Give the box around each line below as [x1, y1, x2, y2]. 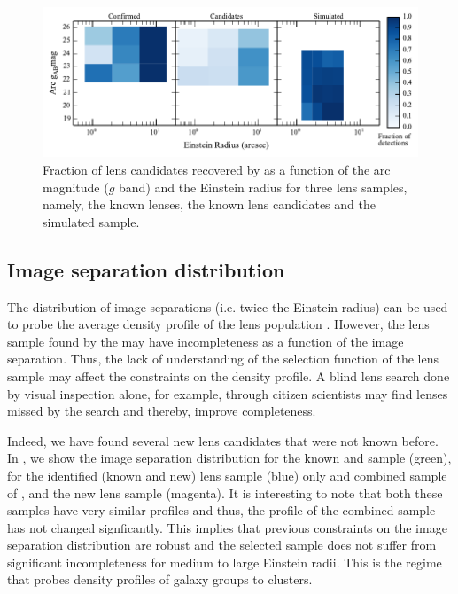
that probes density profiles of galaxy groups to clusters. [7, 570, 313, 589]
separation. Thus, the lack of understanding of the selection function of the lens [7, 349, 439, 368]
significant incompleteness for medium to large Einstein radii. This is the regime [7, 552, 442, 571]
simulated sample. [43, 212, 140, 231]
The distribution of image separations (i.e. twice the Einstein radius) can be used [7, 297, 448, 316]
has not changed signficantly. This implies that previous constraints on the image [7, 518, 447, 536]
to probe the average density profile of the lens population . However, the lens [7, 315, 430, 333]
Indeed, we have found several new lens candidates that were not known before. [7, 431, 439, 449]
